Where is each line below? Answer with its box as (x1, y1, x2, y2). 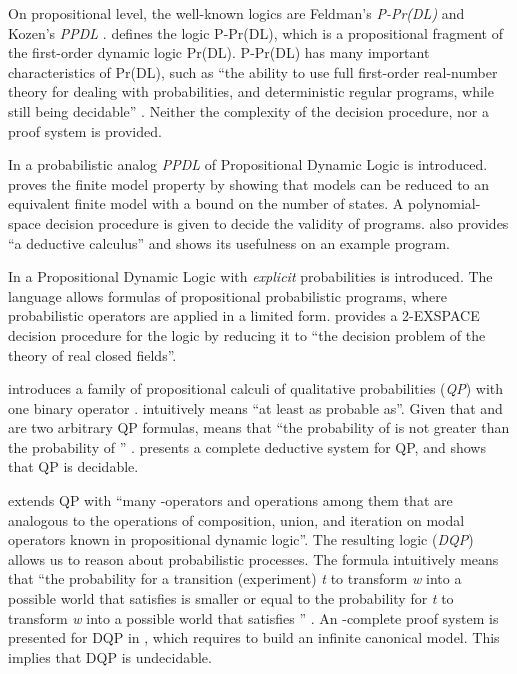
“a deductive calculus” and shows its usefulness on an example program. (8, 232, 450, 253)
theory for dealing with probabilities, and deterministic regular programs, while (8, 81, 494, 102)
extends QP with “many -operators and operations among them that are (8, 490, 453, 511)
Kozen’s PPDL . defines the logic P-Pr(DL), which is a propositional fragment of (8, 22, 503, 43)
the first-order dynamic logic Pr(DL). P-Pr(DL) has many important (8, 42, 430, 63)
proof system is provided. (8, 120, 162, 141)
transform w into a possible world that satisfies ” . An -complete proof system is (8, 607, 499, 628)
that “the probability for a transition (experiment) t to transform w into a (8, 568, 462, 589)
